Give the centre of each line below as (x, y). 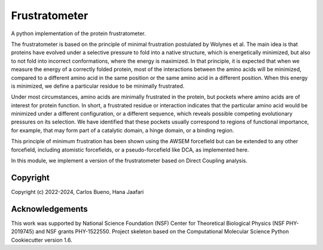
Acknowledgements (49, 209)
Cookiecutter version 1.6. (42, 240)
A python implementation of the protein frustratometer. (78, 33)
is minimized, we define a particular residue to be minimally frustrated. (98, 86)
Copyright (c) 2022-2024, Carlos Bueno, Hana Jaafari (77, 192)
